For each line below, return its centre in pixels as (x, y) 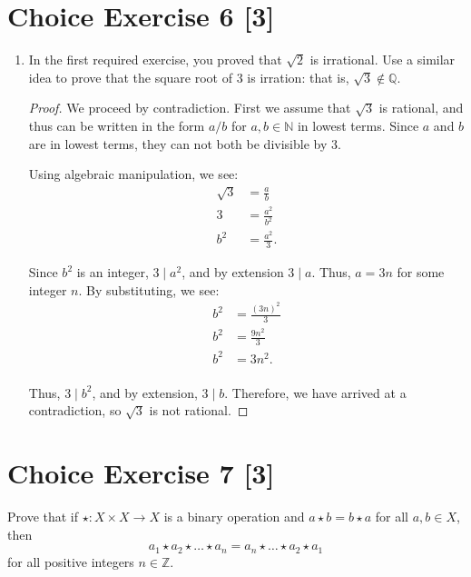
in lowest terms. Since (358, 125)
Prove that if (43, 516)
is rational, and (421, 108)
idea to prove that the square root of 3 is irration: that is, (189, 77)
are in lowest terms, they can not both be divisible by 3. (185, 143)
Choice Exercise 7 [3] (141, 473)
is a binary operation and (234, 516)
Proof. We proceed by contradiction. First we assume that (190, 108)
